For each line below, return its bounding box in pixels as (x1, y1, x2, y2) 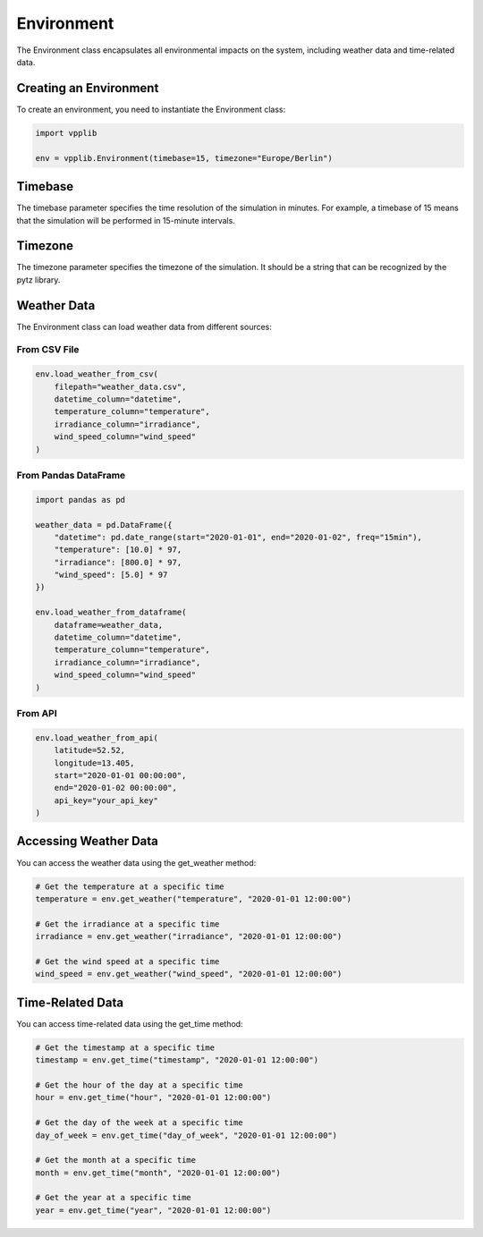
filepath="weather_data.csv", (54, 381, 187, 392)
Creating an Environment (16, 80, 159, 96)
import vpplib (35, 128, 97, 138)
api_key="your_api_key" (54, 795, 158, 805)
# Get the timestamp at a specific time (35, 1042, 215, 1053)
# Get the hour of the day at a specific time (35, 1080, 243, 1090)
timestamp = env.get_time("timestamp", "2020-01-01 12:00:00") (35, 1055, 319, 1065)
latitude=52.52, (54, 745, 125, 756)
